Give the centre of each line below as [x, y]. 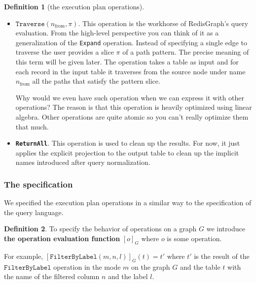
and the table [200, 267]
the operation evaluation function [62, 238]
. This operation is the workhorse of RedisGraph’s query [163, 23]
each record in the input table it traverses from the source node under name [130, 71]
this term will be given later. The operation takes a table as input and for [127, 62]
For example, [24, 256]
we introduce [226, 229]
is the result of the [222, 256]
